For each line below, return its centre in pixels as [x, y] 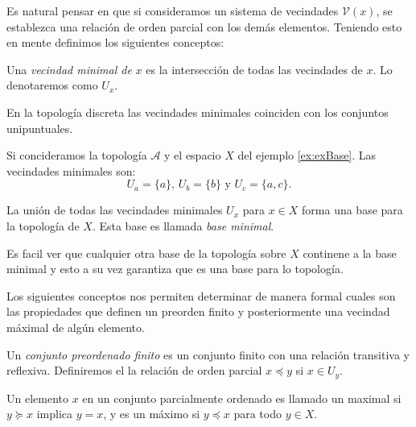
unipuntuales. [40, 128]
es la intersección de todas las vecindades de [254, 69]
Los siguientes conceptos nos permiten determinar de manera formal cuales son [201, 295]
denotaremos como [52, 85]
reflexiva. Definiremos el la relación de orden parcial [134, 370]
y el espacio [193, 155]
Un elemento [37, 398]
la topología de [43, 225]
